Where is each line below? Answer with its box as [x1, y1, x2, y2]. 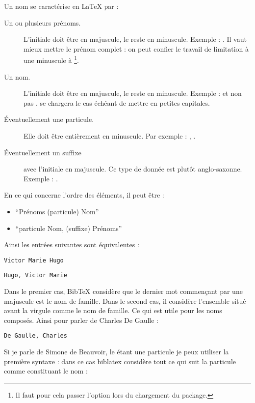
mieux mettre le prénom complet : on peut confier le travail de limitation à [24, 43, 249, 54]
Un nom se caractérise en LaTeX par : [4, 1, 119, 11]
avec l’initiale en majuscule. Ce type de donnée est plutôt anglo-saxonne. [24, 164, 242, 174]
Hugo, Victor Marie [4, 272, 67, 279]
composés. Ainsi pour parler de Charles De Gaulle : [4, 315, 158, 325]
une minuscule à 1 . [24, 54, 79, 65]
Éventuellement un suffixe [4, 147, 81, 157]
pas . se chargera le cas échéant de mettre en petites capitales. [24, 97, 210, 108]
